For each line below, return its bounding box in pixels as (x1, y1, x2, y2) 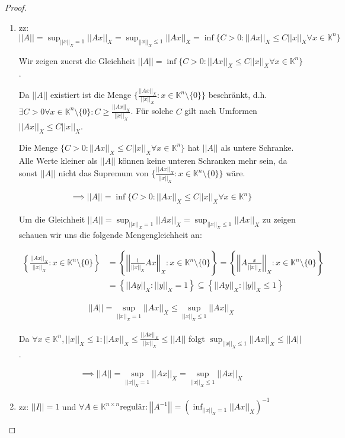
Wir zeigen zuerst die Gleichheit (18, 54, 136, 66)
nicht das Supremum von (58, 167, 149, 179)
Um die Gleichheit (18, 213, 85, 225)
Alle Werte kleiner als (18, 154, 98, 166)
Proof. (5, 1, 27, 13)
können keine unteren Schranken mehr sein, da (118, 154, 287, 166)
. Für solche (130, 104, 173, 117)
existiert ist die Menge (50, 88, 132, 101)
